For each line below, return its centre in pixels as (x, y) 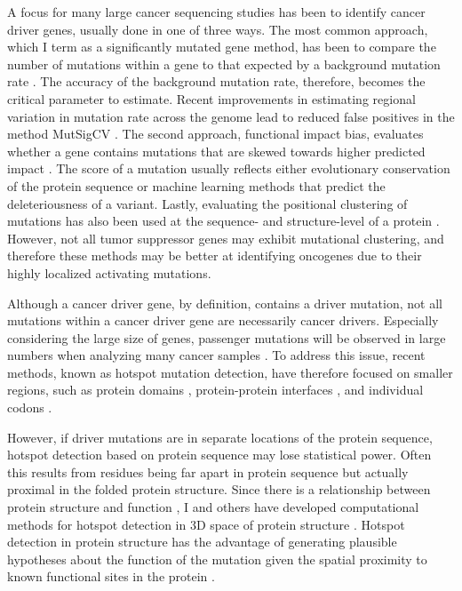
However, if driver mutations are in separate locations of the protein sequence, (220, 437)
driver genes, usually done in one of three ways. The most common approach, (218, 29)
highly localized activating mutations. (109, 272)
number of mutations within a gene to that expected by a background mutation (224, 64)
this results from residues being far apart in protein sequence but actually (208, 471)
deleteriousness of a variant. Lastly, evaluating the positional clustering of (207, 203)
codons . (30, 407)
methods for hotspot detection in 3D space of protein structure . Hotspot (206, 524)
